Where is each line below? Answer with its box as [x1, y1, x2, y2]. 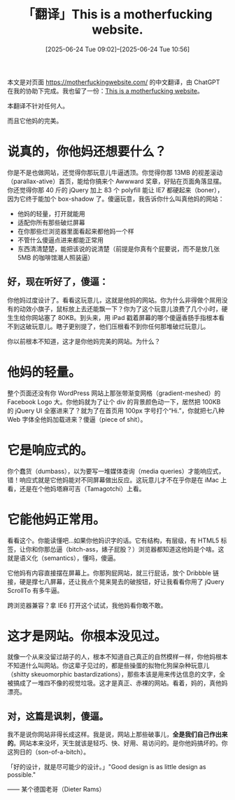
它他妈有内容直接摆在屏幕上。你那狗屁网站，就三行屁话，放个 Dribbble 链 [7, 568, 220, 577]
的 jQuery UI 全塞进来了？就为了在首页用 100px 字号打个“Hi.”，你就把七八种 [7, 406, 225, 415]
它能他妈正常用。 [7, 512, 106, 527]
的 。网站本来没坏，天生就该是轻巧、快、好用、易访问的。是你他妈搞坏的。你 [7, 739, 228, 747]
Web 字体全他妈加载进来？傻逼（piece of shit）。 [7, 415, 147, 423]
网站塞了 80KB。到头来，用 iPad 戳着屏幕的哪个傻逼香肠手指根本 [31, 313, 219, 321]
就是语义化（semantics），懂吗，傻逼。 [7, 554, 120, 562]
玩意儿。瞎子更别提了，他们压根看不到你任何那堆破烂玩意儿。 [31, 322, 210, 331]
